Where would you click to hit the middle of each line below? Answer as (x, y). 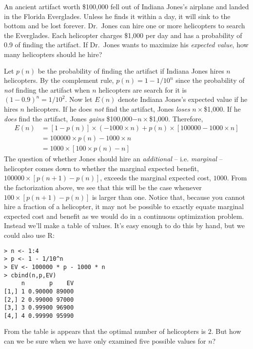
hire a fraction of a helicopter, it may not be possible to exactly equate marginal (124, 206)
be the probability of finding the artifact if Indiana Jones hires (131, 70)
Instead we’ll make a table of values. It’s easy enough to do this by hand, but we (124, 225)
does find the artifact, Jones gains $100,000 (68, 118)
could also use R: (29, 235)
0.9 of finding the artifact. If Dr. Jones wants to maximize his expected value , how (126, 45)
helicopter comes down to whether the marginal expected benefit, (101, 168)
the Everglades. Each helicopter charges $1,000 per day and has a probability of (123, 35)
